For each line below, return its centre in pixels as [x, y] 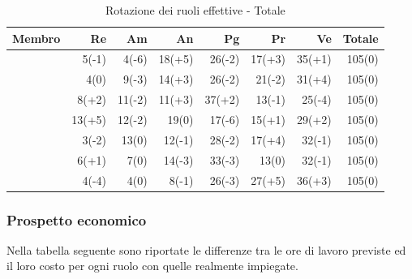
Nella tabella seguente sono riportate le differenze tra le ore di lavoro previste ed [206, 249]
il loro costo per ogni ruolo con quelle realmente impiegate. [152, 266]
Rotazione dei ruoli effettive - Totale [195, 10]
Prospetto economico [77, 219]
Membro [36, 38]
